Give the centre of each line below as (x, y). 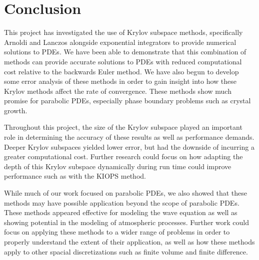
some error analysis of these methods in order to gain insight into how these (120, 81)
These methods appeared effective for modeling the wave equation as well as (121, 212)
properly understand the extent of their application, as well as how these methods (129, 242)
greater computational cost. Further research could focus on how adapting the (123, 156)
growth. (16, 110)
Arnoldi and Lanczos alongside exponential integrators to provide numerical (120, 42)
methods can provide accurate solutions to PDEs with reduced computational (123, 61)
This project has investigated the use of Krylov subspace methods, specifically (123, 32)
